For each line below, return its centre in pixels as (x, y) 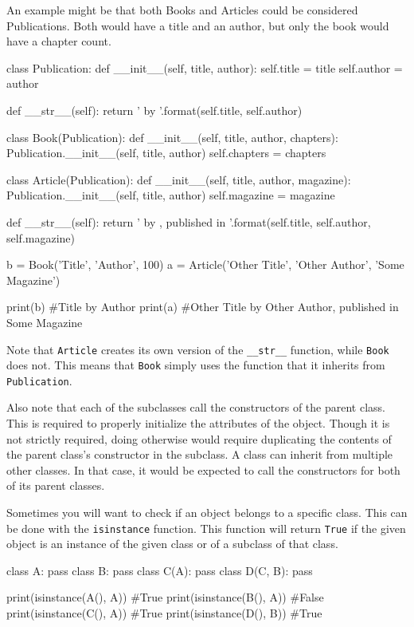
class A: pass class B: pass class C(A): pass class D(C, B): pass (160, 570)
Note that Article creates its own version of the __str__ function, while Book (198, 349)
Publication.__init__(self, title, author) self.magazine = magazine (171, 195)
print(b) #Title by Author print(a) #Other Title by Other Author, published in (203, 307)
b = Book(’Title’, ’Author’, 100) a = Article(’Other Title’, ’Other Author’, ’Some (205, 264)
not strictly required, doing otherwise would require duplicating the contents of (199, 438)
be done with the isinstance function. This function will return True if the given (206, 528)
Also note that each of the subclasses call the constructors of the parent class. (196, 407)
